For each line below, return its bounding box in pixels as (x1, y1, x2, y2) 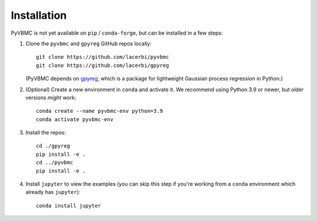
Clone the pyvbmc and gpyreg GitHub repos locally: (25, 40, 152, 47)
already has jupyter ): (25, 189, 80, 196)
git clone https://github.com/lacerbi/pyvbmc (36, 53, 170, 61)
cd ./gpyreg (36, 143, 70, 149)
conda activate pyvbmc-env (36, 116, 114, 123)
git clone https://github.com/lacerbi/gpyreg (36, 62, 170, 69)
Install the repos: (25, 129, 66, 136)
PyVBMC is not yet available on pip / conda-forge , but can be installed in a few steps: (11, 29, 223, 36)
